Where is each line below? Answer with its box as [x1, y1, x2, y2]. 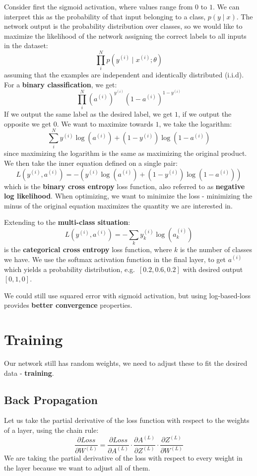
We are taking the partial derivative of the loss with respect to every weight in [4, 453, 243, 463]
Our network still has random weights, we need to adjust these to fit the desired [4, 358, 248, 368]
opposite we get [4, 118, 51, 129]
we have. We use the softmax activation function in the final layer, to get [4, 254, 226, 264]
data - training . [4, 367, 54, 378]
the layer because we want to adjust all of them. [4, 463, 150, 473]
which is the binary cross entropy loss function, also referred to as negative [4, 181, 245, 191]
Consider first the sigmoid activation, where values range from [4, 1, 193, 11]
